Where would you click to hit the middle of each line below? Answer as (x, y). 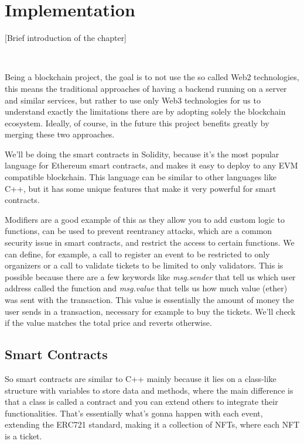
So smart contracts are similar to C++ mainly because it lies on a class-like (141, 378)
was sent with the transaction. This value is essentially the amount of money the (149, 300)
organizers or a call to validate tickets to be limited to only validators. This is (144, 265)
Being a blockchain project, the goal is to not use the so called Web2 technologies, (152, 77)
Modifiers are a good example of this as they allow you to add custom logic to (145, 219)
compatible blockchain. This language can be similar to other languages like (141, 177)
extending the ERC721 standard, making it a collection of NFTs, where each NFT (152, 424)
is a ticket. (23, 436)
